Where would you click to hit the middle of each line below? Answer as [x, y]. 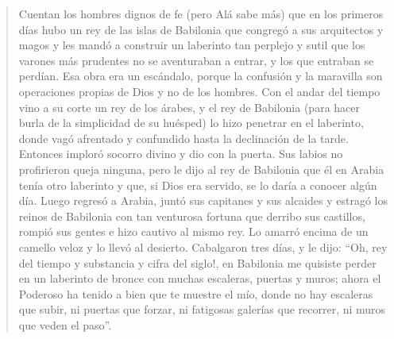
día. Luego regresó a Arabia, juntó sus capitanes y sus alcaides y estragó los [203, 200]
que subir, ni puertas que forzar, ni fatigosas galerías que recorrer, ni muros [202, 309]
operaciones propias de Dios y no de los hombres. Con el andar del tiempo [199, 91]
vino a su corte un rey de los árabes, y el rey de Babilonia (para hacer [189, 107]
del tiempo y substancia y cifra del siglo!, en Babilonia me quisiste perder [197, 262]
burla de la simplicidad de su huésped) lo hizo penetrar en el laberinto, [191, 123]
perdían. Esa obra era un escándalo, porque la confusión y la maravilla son [201, 76]
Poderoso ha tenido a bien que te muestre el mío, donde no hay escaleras [196, 293]
